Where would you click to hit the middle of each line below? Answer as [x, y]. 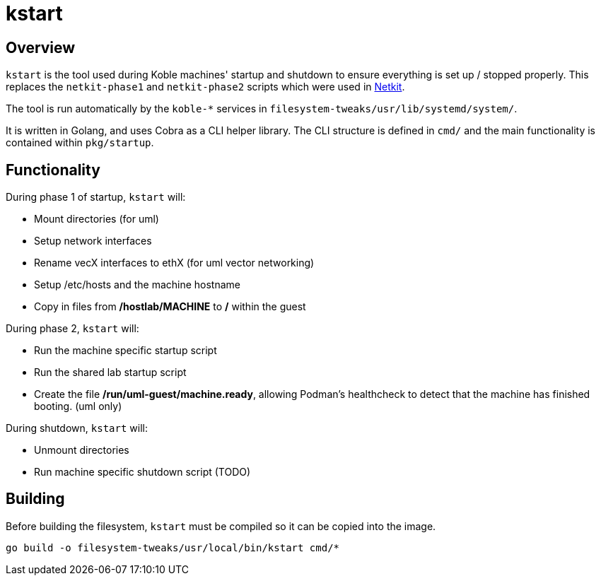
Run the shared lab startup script [110, 372]
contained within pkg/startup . [80, 143]
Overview [41, 47]
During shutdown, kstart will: [77, 428]
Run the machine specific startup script [126, 351]
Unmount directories [82, 450]
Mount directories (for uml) [97, 219]
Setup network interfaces [93, 241]
